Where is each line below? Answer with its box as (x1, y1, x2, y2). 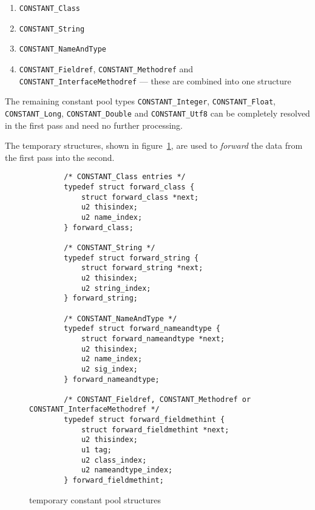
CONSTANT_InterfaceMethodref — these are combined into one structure (19, 74, 291, 87)
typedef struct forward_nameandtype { (64, 324, 220, 333)
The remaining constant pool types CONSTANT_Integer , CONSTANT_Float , (5, 95, 276, 107)
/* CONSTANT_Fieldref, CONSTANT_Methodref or (64, 395, 251, 404)
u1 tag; (81, 446, 112, 455)
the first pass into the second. (5, 151, 115, 163)
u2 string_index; (81, 284, 151, 293)
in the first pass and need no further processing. (5, 118, 183, 131)
